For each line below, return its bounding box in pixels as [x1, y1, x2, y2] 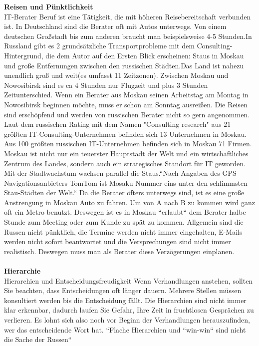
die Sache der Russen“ [4, 334, 72, 345]
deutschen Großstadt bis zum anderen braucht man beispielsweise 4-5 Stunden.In [4, 30, 252, 41]
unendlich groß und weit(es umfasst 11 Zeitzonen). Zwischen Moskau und [4, 70, 229, 80]
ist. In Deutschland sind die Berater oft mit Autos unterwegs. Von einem [4, 21, 227, 31]
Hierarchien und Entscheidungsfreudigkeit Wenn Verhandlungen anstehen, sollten [4, 275, 253, 286]
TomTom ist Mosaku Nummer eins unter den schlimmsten [69, 177, 248, 188]
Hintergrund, [4, 50, 43, 60]
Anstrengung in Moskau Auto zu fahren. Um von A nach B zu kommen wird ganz [4, 197, 255, 207]
